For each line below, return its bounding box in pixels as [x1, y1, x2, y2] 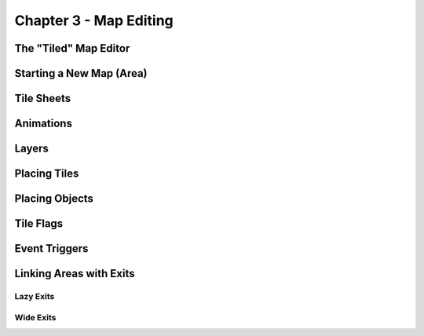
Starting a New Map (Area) [14, 67, 148, 80]
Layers [14, 142, 49, 155]
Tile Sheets [14, 92, 71, 105]
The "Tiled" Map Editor [14, 42, 130, 55]
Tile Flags [14, 217, 64, 231]
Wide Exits [14, 312, 57, 323]
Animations [14, 117, 72, 130]
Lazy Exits [14, 291, 55, 302]
